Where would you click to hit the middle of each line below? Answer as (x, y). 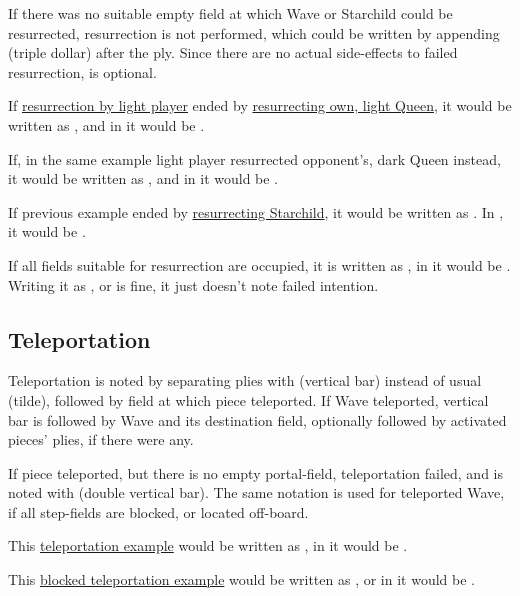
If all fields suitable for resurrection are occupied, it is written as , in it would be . (259, 264)
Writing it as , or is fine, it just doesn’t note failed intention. (193, 284)
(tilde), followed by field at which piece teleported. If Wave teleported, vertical (248, 399)
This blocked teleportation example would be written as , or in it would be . (241, 579)
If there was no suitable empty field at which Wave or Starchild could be (230, 13)
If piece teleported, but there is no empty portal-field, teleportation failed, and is (256, 472)
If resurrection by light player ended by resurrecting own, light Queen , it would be (260, 105)
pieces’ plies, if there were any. (101, 439)
